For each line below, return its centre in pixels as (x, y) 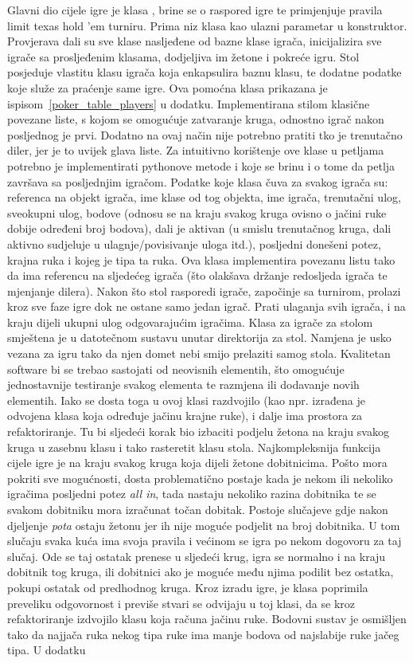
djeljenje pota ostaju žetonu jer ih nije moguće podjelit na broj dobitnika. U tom (204, 525)
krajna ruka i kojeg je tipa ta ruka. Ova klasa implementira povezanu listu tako (201, 259)
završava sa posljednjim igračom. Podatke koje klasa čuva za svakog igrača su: (198, 181)
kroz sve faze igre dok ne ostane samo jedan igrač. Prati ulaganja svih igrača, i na (206, 306)
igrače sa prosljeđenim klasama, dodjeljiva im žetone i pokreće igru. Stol (183, 56)
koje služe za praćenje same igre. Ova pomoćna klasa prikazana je (168, 87)
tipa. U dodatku (47, 650)
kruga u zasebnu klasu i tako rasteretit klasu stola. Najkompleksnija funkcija (194, 447)
